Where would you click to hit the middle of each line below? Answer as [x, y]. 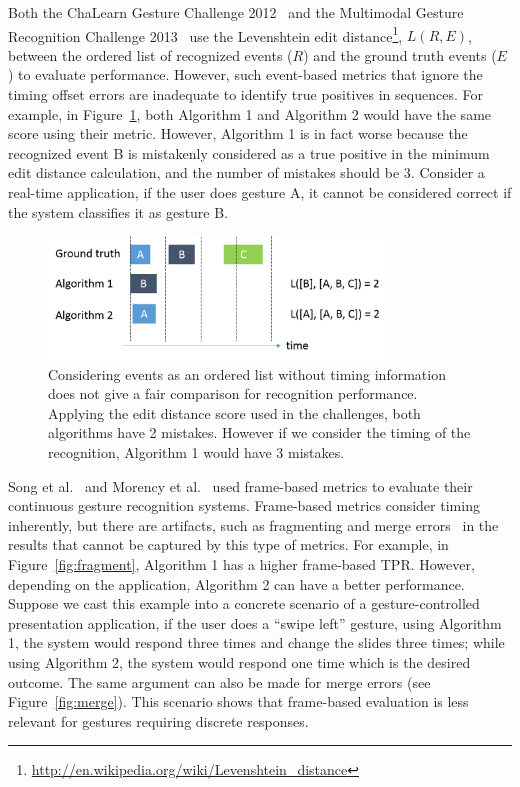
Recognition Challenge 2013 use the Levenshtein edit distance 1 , [205, 34]
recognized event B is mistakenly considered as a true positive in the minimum [249, 152]
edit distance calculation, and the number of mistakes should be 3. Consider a [246, 172]
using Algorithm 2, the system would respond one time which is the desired [239, 661]
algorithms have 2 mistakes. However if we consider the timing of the [259, 432]
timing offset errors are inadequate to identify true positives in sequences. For [245, 94]
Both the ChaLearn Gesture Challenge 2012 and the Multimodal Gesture [236, 12]
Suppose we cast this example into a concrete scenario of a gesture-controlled [244, 603]
